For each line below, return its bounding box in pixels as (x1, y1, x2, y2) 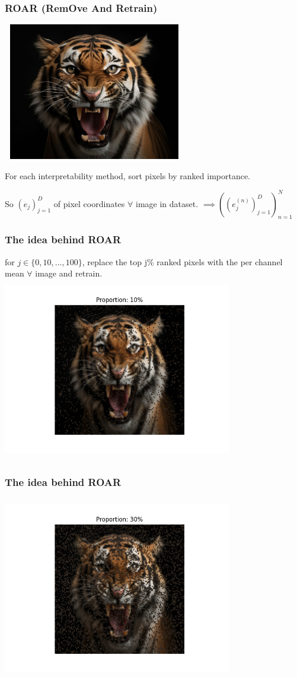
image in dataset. (136, 197, 199, 209)
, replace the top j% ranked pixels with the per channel (82, 255, 283, 268)
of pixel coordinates (53, 197, 125, 209)
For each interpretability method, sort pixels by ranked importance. (5, 169, 251, 182)
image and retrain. (35, 267, 103, 279)
